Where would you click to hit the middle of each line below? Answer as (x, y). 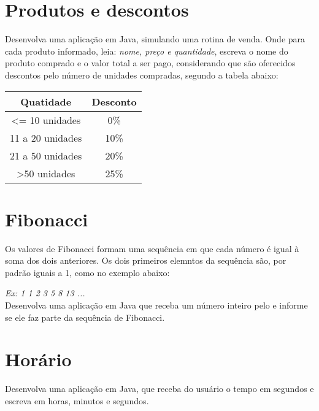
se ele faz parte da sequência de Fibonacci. (85, 317)
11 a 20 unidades (46, 137)
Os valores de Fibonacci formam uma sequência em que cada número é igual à (152, 248)
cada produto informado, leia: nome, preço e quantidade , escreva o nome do (147, 51)
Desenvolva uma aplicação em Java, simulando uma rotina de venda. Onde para (155, 39)
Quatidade (46, 101)
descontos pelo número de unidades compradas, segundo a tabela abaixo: (142, 75)
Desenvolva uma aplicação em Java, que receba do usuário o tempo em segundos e (159, 389)
